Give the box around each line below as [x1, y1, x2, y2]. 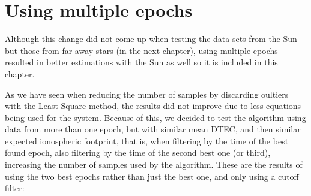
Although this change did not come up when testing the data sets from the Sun [5, 32, 297, 45]
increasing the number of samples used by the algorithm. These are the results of [5, 158, 303, 171]
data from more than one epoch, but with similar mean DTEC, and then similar [5, 123, 301, 135]
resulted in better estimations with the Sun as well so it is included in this [5, 56, 278, 68]
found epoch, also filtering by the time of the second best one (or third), [5, 146, 271, 159]
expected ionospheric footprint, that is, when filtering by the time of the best [5, 134, 289, 147]
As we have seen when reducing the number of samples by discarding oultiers [5, 88, 289, 100]
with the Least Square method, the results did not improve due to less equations [5, 99, 301, 112]
